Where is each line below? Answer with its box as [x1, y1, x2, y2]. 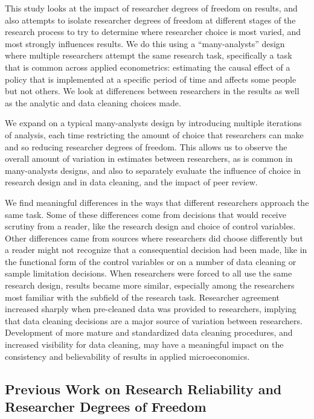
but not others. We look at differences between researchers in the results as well [5, 85, 300, 97]
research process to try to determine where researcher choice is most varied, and [5, 25, 301, 38]
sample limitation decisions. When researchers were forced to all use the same [5, 267, 292, 280]
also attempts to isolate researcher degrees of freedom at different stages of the [5, 13, 296, 26]
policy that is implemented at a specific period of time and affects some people [5, 72, 296, 85]
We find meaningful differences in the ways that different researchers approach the [5, 196, 309, 208]
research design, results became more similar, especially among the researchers [5, 279, 295, 292]
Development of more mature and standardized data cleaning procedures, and [5, 326, 293, 339]
